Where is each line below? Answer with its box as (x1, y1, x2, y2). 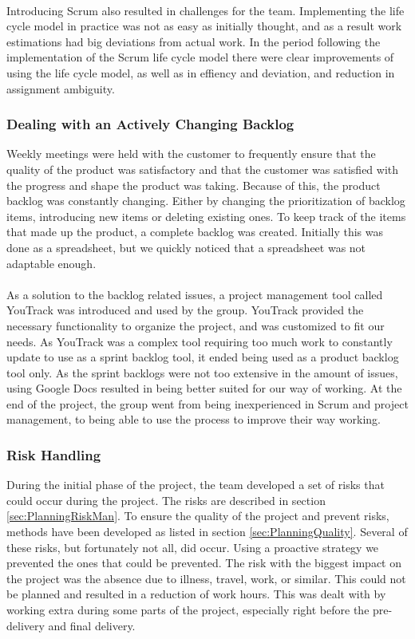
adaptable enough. (6, 254, 97, 271)
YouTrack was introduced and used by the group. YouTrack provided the (6, 302, 364, 318)
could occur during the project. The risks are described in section (6, 491, 326, 508)
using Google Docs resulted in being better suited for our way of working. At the (6, 380, 402, 396)
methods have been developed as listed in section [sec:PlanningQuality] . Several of (6, 523, 408, 540)
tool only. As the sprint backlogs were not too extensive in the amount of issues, (6, 364, 398, 381)
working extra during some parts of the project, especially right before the (6, 602, 370, 618)
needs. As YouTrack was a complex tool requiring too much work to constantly (6, 333, 393, 349)
